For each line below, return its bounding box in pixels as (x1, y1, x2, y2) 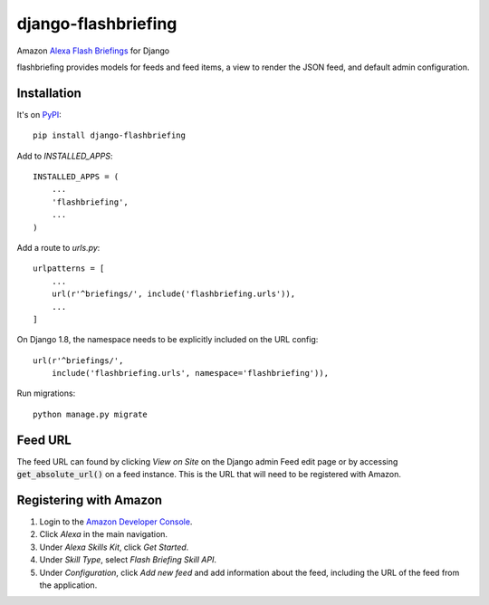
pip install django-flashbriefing (33, 130, 186, 140)
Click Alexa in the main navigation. (39, 529, 168, 540)
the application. (39, 580, 98, 591)
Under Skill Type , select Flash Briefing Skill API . (39, 554, 217, 565)
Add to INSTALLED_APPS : (16, 150, 113, 161)
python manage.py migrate (33, 408, 149, 419)
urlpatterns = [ (33, 264, 105, 274)
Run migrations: (16, 388, 76, 399)
